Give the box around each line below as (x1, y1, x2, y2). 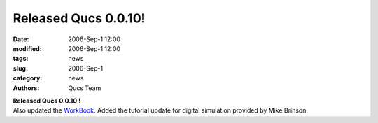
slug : (13, 64, 28, 73)
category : (13, 74, 43, 82)
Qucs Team (68, 84, 101, 92)
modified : (13, 44, 42, 52)
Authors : (13, 84, 40, 92)
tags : (13, 55, 29, 63)
